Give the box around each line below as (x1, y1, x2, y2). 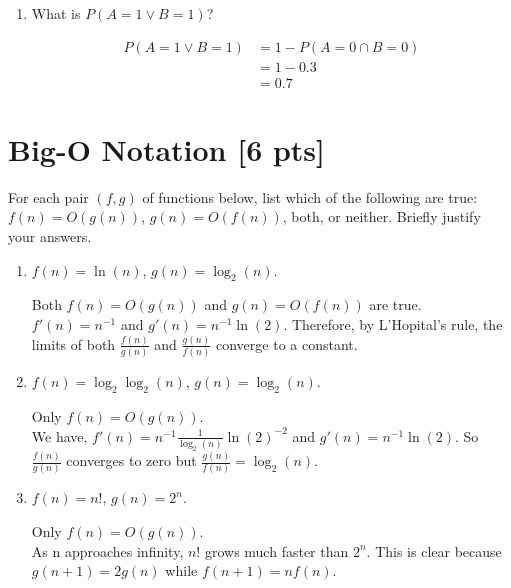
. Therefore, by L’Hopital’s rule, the (283, 313, 503, 334)
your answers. (8, 226, 92, 246)
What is (31, 3, 81, 23)
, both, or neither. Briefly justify (282, 206, 481, 227)
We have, (31, 425, 88, 446)
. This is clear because (366, 540, 502, 561)
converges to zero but (66, 450, 197, 471)
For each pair (8, 186, 89, 207)
